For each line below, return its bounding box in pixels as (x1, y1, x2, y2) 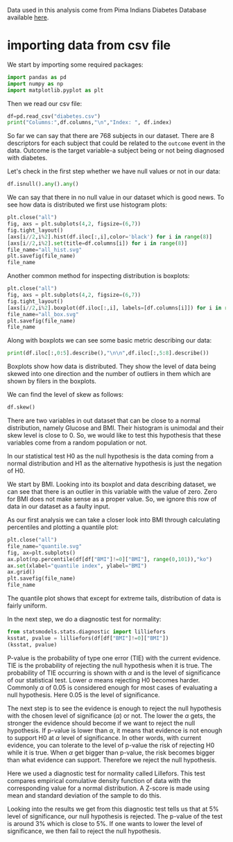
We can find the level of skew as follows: (7, 390, 123, 399)
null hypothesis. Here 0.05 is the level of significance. (7, 690, 160, 699)
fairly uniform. (7, 601, 47, 610)
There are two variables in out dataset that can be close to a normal (7, 416, 201, 425)
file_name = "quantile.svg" (7, 542, 82, 550)
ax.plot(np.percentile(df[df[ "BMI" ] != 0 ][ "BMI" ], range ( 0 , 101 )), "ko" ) (7, 556, 213, 562)
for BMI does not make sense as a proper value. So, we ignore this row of (7, 495, 217, 504)
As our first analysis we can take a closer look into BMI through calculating (7, 516, 221, 524)
